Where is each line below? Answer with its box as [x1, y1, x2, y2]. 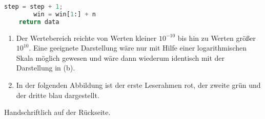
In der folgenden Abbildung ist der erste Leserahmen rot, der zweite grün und [16, 80, 261, 90]
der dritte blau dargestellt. [16, 89, 99, 100]
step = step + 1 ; [4, 3, 63, 10]
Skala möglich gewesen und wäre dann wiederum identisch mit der [16, 52, 225, 63]
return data [18, 18, 59, 26]
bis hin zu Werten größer [177, 32, 256, 43]
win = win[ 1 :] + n [33, 10, 96, 18]
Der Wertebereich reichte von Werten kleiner [16, 32, 157, 43]
